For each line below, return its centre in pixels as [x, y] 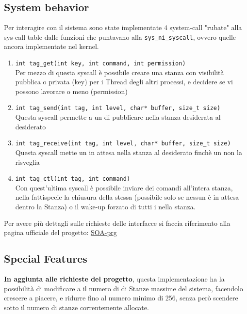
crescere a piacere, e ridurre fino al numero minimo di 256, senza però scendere [121, 298]
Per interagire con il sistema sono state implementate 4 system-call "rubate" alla [123, 27]
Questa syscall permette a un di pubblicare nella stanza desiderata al [118, 117]
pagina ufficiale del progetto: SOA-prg [60, 232]
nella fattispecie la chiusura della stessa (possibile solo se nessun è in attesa [127, 197]
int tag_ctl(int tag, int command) [73, 179]
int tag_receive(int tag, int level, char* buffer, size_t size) [123, 144]
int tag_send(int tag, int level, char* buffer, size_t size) [118, 108]
